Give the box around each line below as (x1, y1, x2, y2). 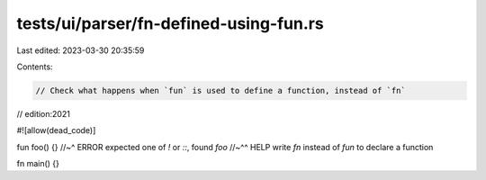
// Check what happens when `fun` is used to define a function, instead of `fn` (35, 85, 407, 95)
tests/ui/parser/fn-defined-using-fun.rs (16, 13, 324, 33)
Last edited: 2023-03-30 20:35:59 (16, 45, 145, 56)
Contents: (16, 61, 53, 72)
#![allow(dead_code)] (16, 125, 96, 136)
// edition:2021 (16, 108, 71, 119)
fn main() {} (16, 158, 60, 169)
